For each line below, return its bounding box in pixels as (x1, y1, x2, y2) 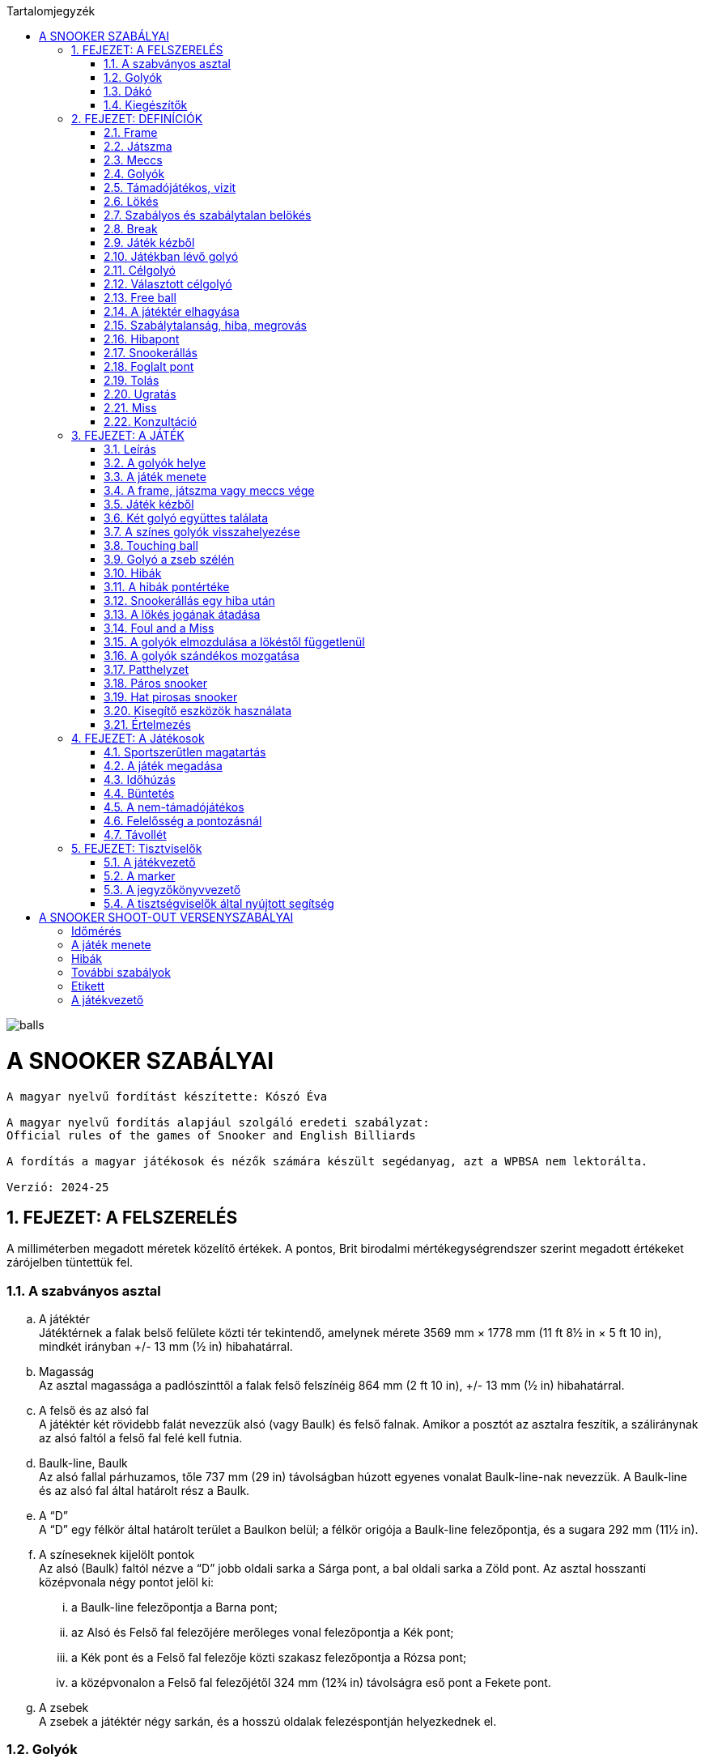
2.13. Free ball (104, 291, 176, 304)
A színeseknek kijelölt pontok (39, 1548, 195, 1562)
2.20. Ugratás (104, 387, 176, 401)
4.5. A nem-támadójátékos (104, 800, 244, 814)
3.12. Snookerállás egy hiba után (104, 594, 275, 607)
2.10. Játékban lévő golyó (104, 249, 239, 263)
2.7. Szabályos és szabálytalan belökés (104, 208, 312, 222)
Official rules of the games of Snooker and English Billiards (6, 1128, 416, 1142)
